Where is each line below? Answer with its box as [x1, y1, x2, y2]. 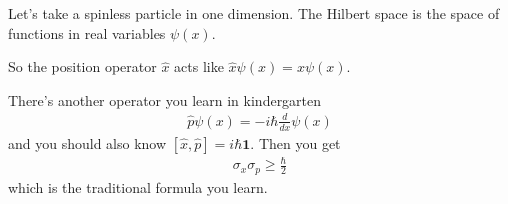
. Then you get [250, 132, 341, 153]
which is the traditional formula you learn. [8, 176, 268, 197]
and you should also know [8, 132, 167, 153]
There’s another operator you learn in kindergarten [8, 89, 322, 110]
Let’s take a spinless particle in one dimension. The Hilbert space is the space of [8, 3, 500, 23]
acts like [174, 56, 224, 77]
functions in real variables [8, 22, 166, 43]
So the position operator [8, 56, 157, 77]
